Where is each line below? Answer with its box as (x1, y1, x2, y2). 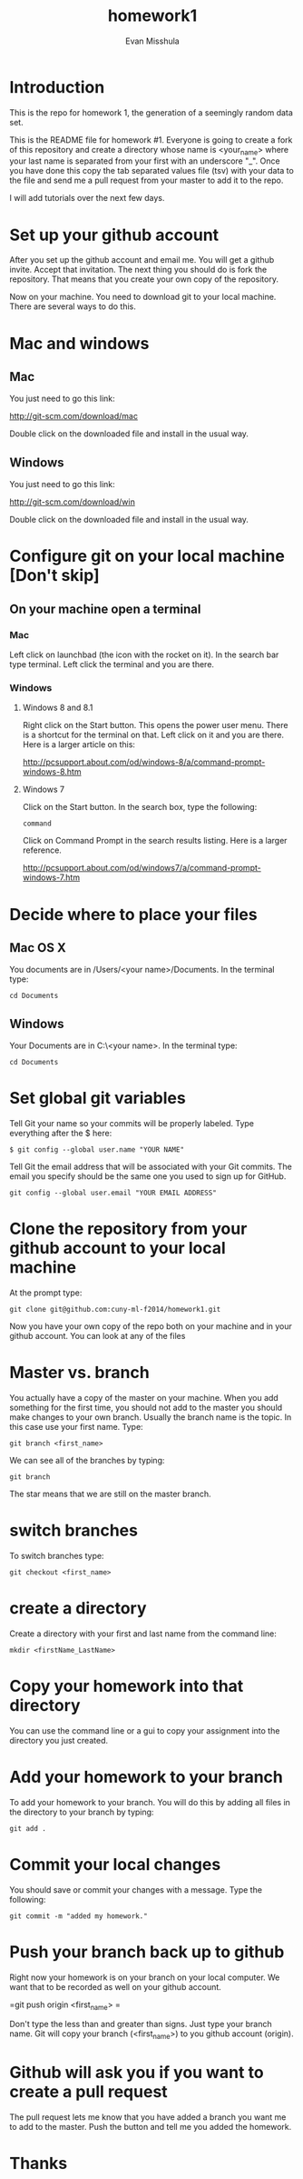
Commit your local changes (9, 1854, 221, 1874)
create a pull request (9, 2082, 168, 2103)
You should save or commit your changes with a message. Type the (9, 1884, 263, 1895)
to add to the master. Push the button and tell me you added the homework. (9, 2122, 292, 2133)
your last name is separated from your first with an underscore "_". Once (9, 155, 280, 166)
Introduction (9, 76, 105, 97)
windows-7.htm (22, 872, 80, 883)
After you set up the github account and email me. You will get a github (9, 255, 275, 265)
